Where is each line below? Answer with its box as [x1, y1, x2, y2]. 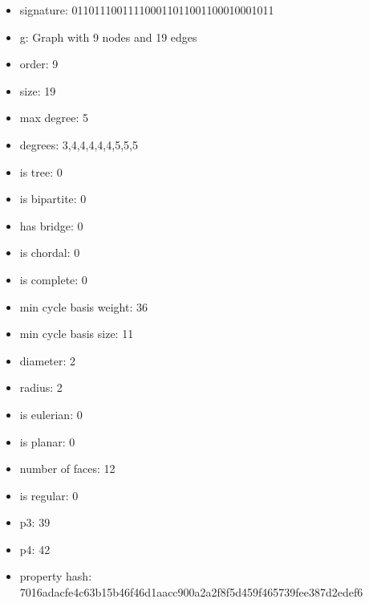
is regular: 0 [19, 487, 79, 503]
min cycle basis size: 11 [19, 325, 134, 342]
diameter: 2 [19, 352, 76, 369]
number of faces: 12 [19, 460, 116, 477]
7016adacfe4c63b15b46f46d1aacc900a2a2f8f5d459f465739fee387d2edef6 [19, 584, 363, 601]
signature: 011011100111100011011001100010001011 [19, 2, 274, 18]
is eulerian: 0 [19, 405, 83, 422]
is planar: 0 [19, 433, 75, 450]
